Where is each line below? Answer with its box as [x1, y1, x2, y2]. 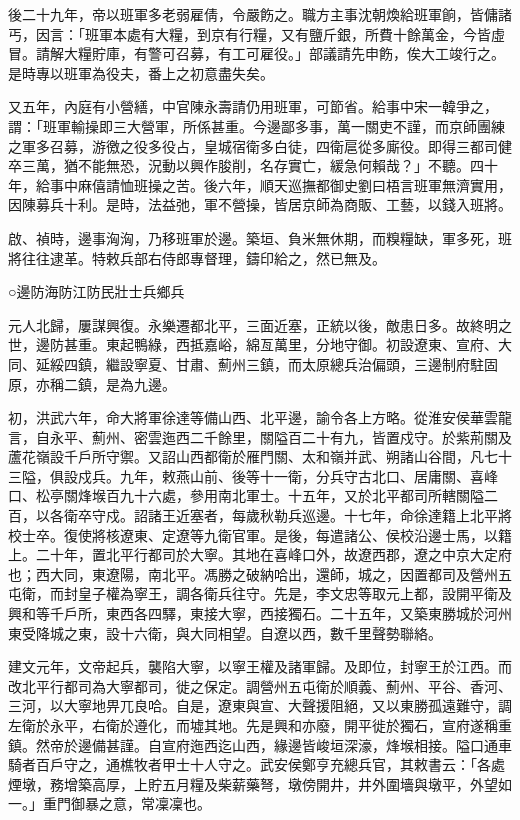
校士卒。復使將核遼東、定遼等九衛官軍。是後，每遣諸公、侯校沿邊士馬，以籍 [8, 524, 512, 545]
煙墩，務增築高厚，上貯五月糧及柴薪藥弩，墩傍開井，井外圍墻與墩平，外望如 [8, 773, 512, 794]
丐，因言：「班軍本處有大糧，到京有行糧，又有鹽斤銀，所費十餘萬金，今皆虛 [8, 23, 505, 44]
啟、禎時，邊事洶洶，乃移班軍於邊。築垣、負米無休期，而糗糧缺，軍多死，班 [8, 227, 512, 248]
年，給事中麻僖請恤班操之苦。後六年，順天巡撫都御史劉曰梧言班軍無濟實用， [8, 174, 512, 195]
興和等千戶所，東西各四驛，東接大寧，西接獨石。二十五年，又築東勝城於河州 [8, 603, 512, 624]
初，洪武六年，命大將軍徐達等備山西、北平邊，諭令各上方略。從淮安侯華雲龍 [8, 407, 512, 428]
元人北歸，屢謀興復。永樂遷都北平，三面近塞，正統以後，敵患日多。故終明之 [8, 314, 512, 335]
